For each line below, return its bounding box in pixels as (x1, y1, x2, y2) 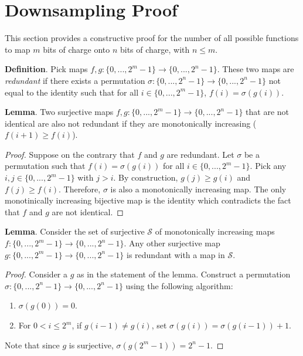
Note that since (5, 338, 60, 351)
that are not (246, 106, 290, 118)
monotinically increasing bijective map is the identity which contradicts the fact (5, 194, 291, 206)
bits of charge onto (43, 43, 110, 55)
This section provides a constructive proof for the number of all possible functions (5, 32, 299, 44)
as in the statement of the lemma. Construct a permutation (77, 268, 291, 280)
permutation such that (5, 160, 86, 172)
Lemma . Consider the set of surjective (5, 225, 145, 238)
